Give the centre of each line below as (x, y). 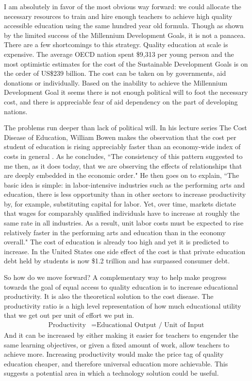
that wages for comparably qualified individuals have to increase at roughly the (122, 213)
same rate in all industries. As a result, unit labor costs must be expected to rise (124, 223)
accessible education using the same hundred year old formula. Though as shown (124, 26)
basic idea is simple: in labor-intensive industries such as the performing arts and (124, 184)
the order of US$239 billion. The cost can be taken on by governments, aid (115, 73)
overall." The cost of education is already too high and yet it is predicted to (116, 242)
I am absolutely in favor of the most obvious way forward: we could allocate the (123, 6)
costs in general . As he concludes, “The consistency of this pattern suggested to (123, 156)
